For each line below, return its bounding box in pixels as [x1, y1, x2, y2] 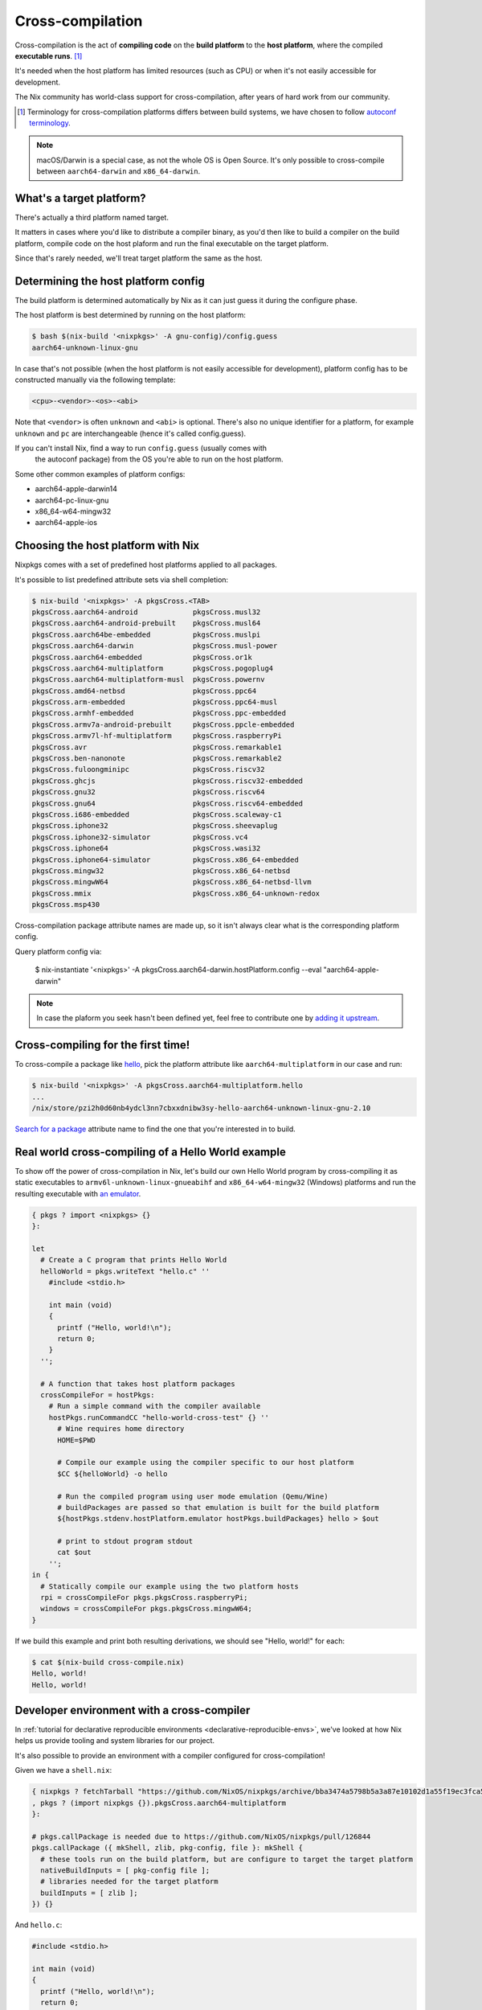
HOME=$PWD [57, 1435, 96, 1445]
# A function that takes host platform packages [40, 1379, 236, 1389]
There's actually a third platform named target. [14, 212, 169, 222]
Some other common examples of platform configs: [14, 469, 186, 478]
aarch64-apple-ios [35, 518, 98, 527]
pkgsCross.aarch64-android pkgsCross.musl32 [31, 607, 261, 617]
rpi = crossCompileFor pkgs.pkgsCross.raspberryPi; [40, 1593, 248, 1602]
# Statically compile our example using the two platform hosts [40, 1581, 299, 1591]
